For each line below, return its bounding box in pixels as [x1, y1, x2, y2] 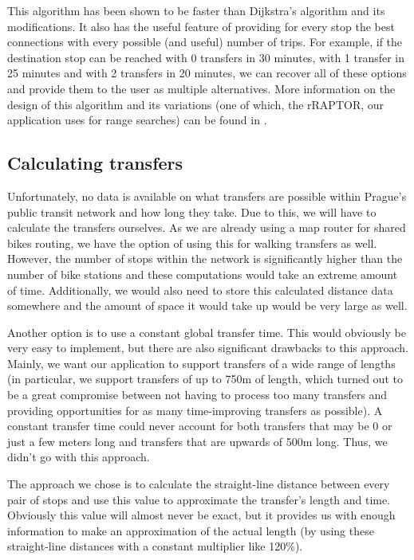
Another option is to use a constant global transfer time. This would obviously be [7, 323, 406, 340]
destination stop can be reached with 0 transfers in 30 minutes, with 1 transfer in [7, 49, 405, 65]
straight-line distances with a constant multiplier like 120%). [7, 538, 303, 554]
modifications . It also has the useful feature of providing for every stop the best [7, 18, 395, 34]
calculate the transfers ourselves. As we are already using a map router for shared [7, 219, 406, 236]
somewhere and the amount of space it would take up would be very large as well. [7, 297, 408, 314]
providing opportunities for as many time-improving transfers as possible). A [7, 401, 383, 418]
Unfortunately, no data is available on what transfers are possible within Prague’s [7, 187, 407, 204]
